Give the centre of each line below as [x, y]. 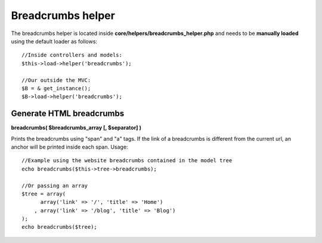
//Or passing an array [55, 185]
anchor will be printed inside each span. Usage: [69, 147]
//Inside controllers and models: [72, 55]
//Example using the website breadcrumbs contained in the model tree [127, 161]
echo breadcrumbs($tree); [60, 227]
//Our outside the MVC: [56, 80]
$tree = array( [44, 194]
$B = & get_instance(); [56, 88]
